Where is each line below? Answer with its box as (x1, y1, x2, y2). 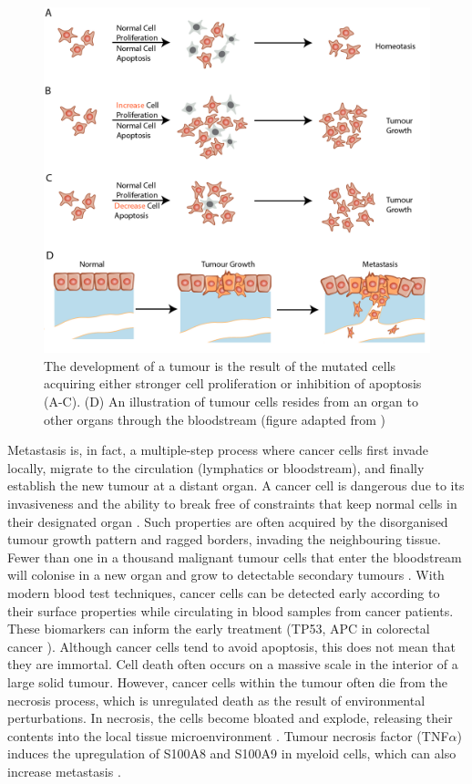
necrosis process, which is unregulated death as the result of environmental (7, 690, 426, 709)
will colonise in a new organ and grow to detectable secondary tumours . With (7, 565, 445, 584)
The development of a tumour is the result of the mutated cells (44, 356, 396, 375)
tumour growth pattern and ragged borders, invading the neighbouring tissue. (7, 530, 441, 549)
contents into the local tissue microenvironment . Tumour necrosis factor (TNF (7, 726, 449, 745)
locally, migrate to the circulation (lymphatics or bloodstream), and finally (7, 458, 425, 477)
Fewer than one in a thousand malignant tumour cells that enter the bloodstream (7, 547, 462, 566)
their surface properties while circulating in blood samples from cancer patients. (7, 601, 454, 620)
